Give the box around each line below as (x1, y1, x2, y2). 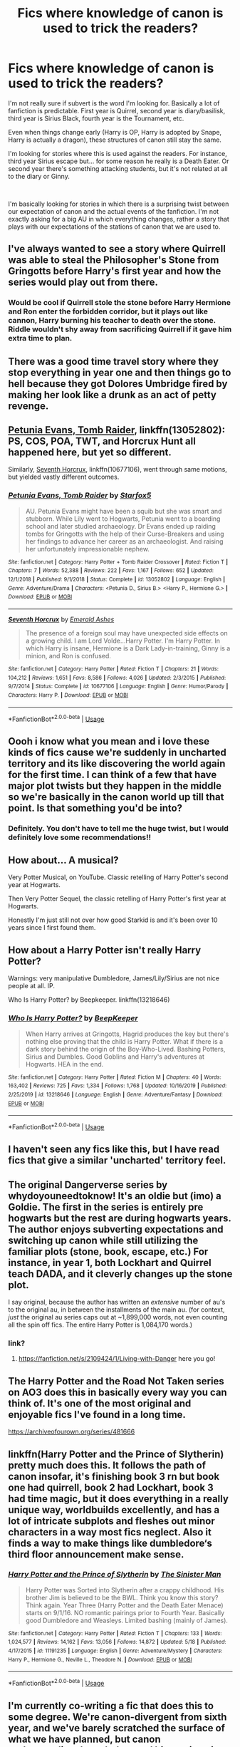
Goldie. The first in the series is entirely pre (8, 1201, 204, 1213)
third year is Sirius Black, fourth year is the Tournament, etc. (8, 114, 184, 123)
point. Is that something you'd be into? (8, 802, 183, 814)
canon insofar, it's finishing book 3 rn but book (8, 1470, 220, 1483)
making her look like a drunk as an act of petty (8, 388, 216, 400)
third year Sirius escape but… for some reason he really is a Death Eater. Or (8, 157, 229, 165)
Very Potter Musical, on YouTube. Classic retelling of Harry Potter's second (8, 873, 229, 881)
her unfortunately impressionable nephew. (25, 544, 150, 553)
